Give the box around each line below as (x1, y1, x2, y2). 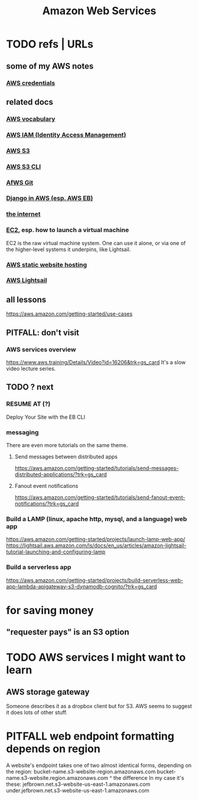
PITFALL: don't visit (6, 327, 80, 338)
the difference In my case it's (113, 775, 184, 782)
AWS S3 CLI (6, 162, 41, 171)
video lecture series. (6, 365, 56, 372)
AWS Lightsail (6, 277, 47, 285)
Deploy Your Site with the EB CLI (6, 413, 86, 420)
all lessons (6, 294, 46, 304)
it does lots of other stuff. (6, 709, 68, 716)
